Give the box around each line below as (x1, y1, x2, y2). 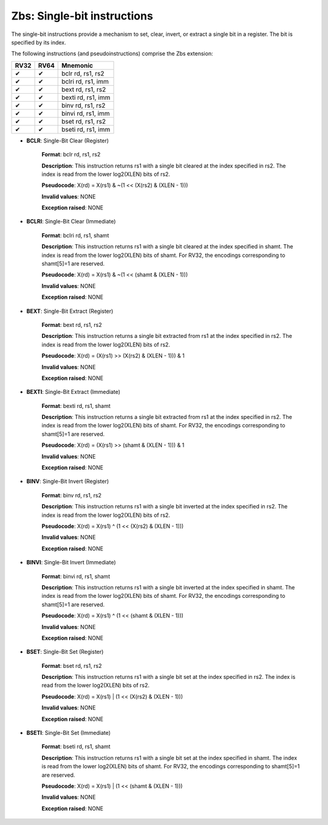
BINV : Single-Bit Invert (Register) (26, 478, 109, 485)
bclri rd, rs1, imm (61, 77, 109, 85)
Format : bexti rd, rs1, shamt (41, 402, 111, 409)
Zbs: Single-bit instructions (11, 9, 153, 23)
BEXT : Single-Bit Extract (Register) (26, 307, 114, 315)
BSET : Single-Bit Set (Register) (26, 648, 104, 656)
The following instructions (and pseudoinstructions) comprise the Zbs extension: (11, 50, 213, 57)
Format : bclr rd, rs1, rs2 (41, 151, 101, 158)
